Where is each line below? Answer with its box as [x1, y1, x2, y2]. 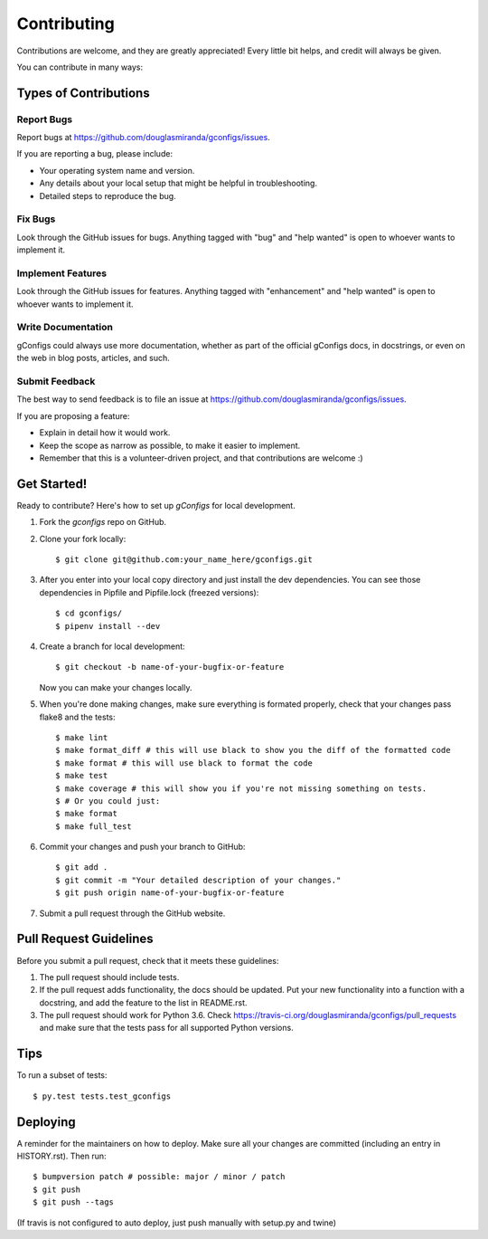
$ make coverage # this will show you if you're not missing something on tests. [55, 783, 427, 794]
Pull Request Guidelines [16, 931, 154, 947]
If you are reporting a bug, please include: [16, 148, 174, 159]
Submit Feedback [16, 376, 96, 388]
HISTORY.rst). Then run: [16, 1150, 107, 1162]
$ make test [55, 770, 108, 781]
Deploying [16, 1114, 76, 1129]
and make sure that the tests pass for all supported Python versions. [39, 1023, 294, 1034]
